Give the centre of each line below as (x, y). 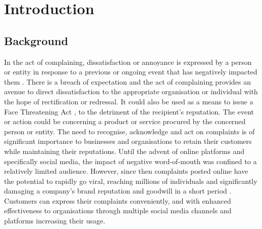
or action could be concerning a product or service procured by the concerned (125, 121)
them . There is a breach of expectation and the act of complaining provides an (127, 81)
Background (36, 40)
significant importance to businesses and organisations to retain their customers (128, 141)
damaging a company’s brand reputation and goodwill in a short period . (118, 191)
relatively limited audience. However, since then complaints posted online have (126, 171)
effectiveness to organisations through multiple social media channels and (118, 211)
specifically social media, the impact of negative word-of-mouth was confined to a (130, 161)
